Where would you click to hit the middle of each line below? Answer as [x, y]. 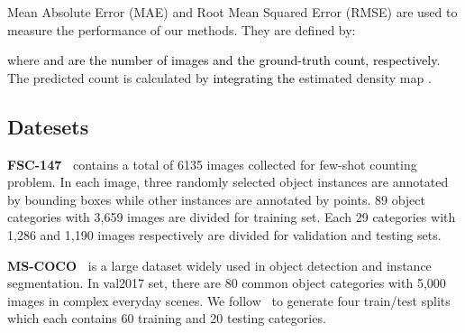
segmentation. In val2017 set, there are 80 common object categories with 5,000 [227, 283]
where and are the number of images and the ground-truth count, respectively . [224, 60]
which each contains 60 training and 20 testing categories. [167, 318]
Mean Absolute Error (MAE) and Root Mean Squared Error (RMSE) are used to [232, 12]
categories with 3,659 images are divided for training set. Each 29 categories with [232, 217]
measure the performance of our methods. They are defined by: [182, 29]
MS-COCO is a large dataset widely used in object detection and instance [219, 265]
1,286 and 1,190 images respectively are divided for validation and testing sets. [224, 234]
